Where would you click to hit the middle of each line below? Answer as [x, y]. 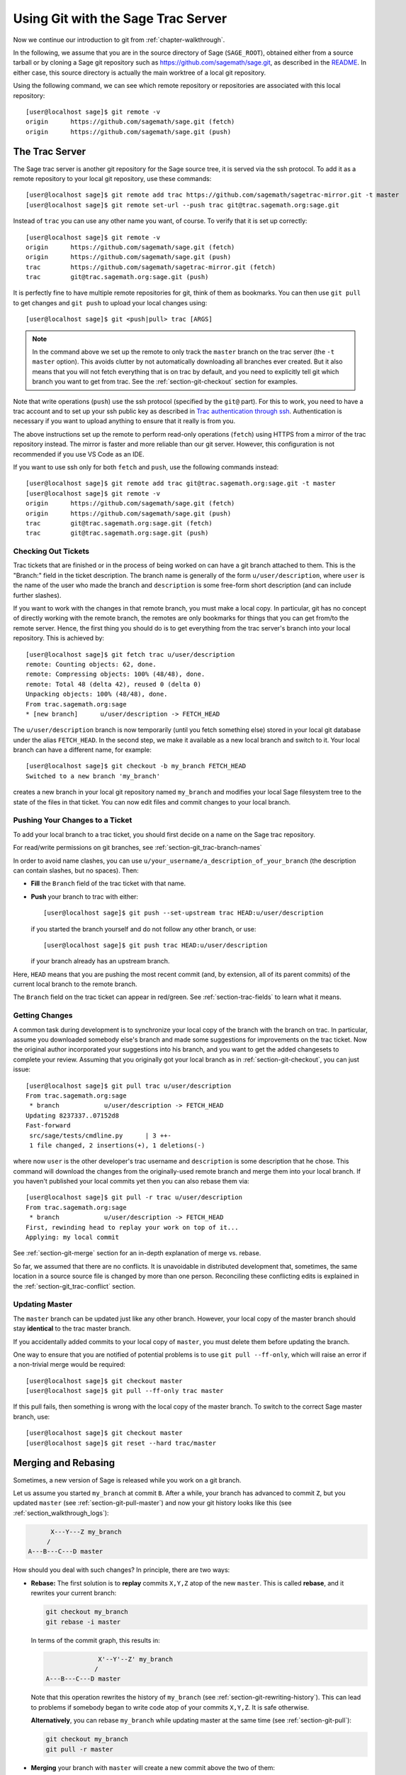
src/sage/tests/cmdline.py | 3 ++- [100, 1135]
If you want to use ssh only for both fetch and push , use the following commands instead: [146, 467]
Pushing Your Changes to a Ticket [73, 820]
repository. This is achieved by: [59, 638]
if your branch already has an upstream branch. [100, 961]
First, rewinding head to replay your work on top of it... [132, 1227]
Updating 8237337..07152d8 [73, 1115]
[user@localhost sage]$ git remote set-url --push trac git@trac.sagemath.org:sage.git [183, 205]
